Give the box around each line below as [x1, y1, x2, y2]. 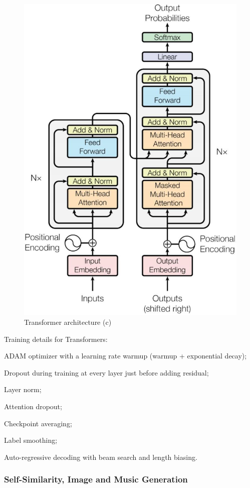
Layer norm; [4, 384, 42, 395]
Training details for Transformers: [4, 333, 108, 344]
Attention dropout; [4, 401, 62, 411]
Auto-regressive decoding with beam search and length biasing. [4, 451, 197, 462]
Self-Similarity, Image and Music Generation [4, 473, 188, 485]
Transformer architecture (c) [24, 316, 112, 327]
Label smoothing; [4, 435, 58, 445]
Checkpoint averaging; [4, 418, 72, 428]
